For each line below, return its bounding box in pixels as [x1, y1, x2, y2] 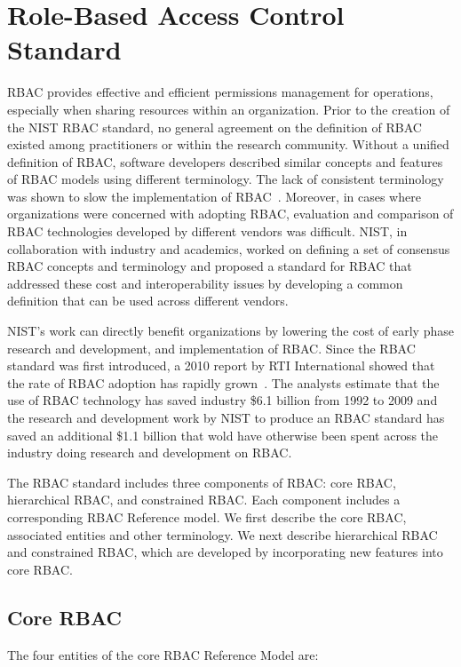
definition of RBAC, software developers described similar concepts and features [7, 152, 443, 171]
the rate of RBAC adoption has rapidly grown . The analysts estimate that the [7, 373, 440, 392]
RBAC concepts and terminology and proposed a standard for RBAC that [7, 257, 412, 275]
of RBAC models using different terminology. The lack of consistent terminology [7, 170, 444, 188]
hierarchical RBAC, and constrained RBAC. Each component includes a [7, 490, 401, 509]
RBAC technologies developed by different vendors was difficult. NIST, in [7, 222, 408, 241]
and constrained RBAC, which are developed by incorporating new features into [7, 543, 443, 561]
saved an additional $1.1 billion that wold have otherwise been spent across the [7, 425, 439, 444]
